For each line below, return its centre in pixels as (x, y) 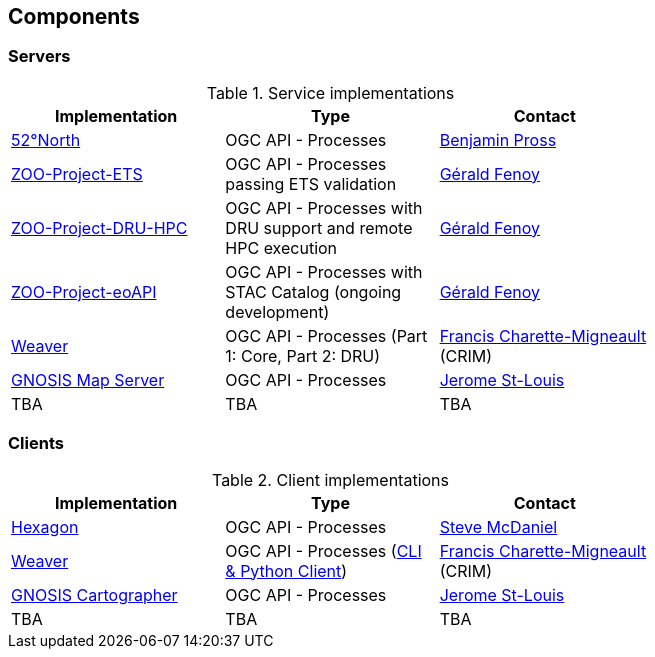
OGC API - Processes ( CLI (323, 550)
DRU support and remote (319, 227)
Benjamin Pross (498, 139)
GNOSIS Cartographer (94, 594)
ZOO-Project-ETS (77, 173)
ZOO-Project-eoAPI (84, 291)
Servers (39, 56)
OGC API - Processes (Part (326, 335)
